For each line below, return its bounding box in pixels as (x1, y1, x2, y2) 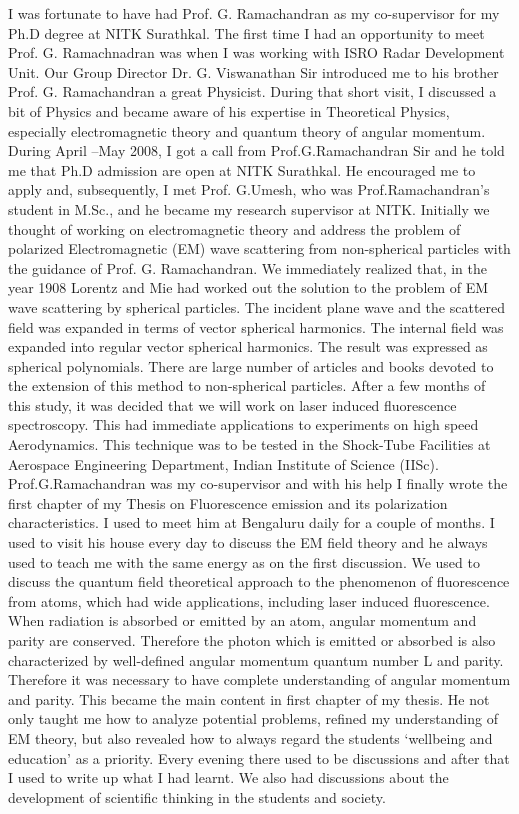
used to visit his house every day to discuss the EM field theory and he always (8, 532, 488, 553)
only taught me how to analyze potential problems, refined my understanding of (8, 708, 498, 729)
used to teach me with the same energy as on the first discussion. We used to (8, 551, 480, 572)
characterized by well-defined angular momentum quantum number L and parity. (8, 649, 504, 670)
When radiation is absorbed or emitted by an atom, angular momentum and (8, 610, 477, 631)
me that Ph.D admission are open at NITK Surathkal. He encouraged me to (8, 159, 476, 180)
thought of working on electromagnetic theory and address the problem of (8, 218, 461, 239)
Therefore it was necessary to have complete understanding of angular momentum (8, 669, 511, 690)
